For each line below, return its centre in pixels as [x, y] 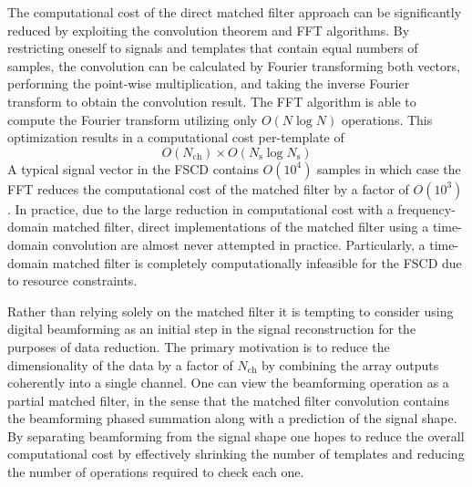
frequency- [426, 208]
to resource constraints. [72, 280]
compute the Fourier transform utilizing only [133, 119]
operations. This [387, 119]
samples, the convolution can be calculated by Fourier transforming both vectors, [234, 65]
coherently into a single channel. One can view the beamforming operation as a [228, 383]
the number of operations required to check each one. [156, 472]
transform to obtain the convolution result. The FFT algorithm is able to [212, 101]
